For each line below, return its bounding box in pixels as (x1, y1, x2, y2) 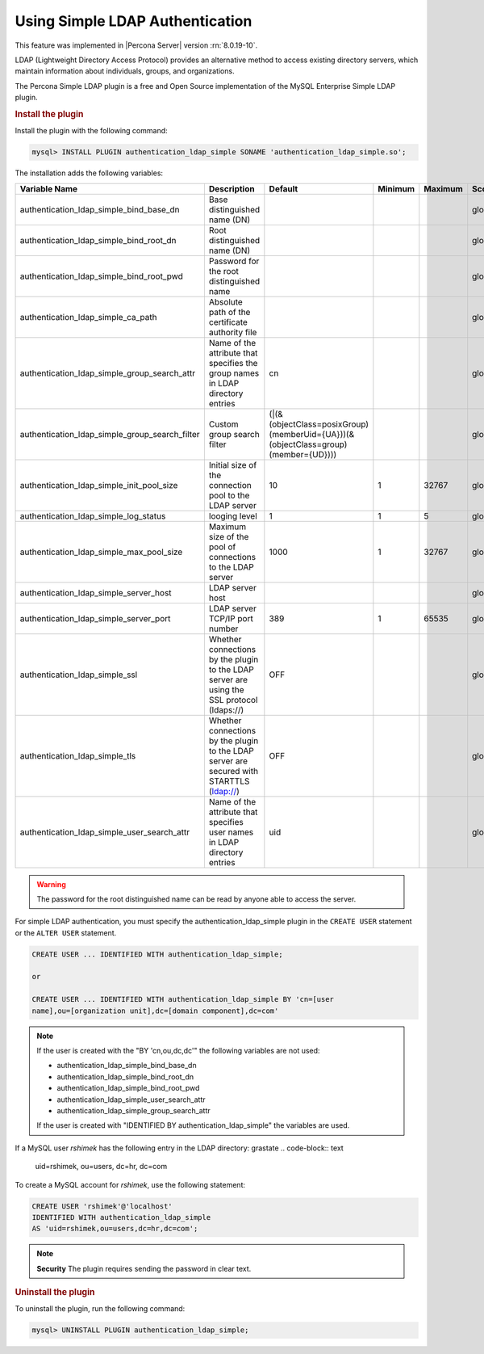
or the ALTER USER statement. (15, 927, 117, 937)
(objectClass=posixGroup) (269, 418, 369, 430)
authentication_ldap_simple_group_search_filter (19, 428, 201, 439)
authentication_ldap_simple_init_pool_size (19, 479, 178, 490)
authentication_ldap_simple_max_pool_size (19, 546, 183, 557)
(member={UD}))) (269, 448, 337, 460)
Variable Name (19, 183, 78, 194)
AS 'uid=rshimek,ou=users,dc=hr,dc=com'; (31, 1224, 198, 1234)
